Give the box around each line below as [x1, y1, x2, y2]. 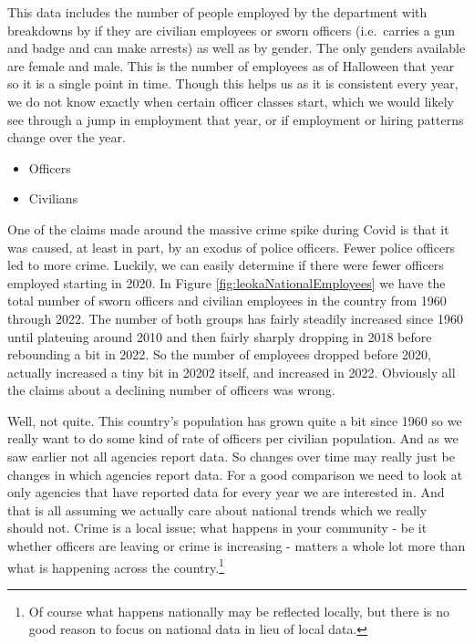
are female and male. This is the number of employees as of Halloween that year [7, 56, 455, 75]
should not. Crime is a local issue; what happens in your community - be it [7, 518, 428, 537]
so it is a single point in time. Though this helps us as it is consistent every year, [7, 74, 459, 93]
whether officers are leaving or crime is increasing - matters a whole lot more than [7, 536, 466, 556]
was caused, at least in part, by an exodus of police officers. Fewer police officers [7, 237, 456, 256]
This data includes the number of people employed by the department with [7, 3, 428, 21]
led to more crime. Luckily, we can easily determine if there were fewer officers [7, 255, 444, 275]
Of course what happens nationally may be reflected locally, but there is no [28, 601, 449, 620]
